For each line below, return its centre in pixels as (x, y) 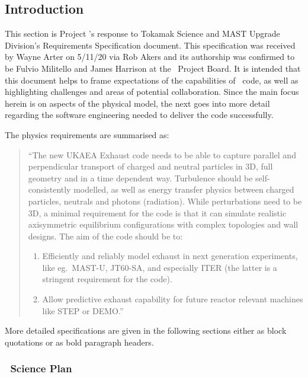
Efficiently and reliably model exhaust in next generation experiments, (170, 256)
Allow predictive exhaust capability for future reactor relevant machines (173, 299)
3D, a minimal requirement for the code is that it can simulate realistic (157, 213)
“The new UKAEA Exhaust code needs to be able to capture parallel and (162, 154)
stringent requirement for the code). (107, 279)
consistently (49, 189)
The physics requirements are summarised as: (87, 134)
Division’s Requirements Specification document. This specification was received (150, 45)
